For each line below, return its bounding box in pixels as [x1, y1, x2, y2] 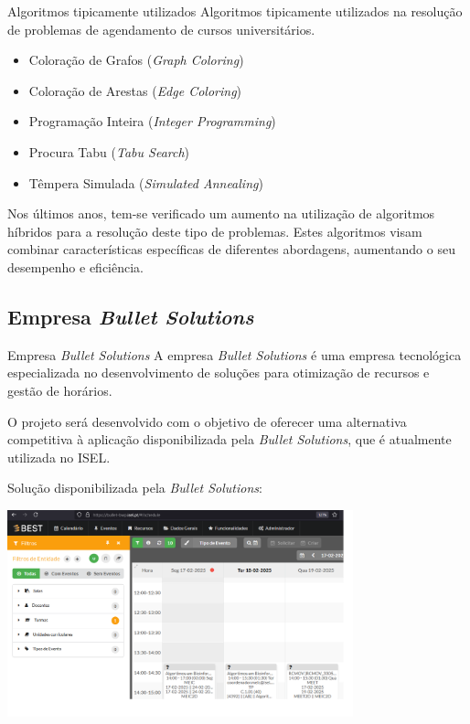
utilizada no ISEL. [7, 447, 111, 466]
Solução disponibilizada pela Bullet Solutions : [7, 478, 262, 497]
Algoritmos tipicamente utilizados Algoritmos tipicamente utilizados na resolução [7, 2, 463, 20]
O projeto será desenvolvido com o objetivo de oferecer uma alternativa [7, 411, 407, 431]
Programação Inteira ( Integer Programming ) [28, 112, 276, 131]
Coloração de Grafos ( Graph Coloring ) [28, 50, 244, 69]
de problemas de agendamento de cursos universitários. [7, 19, 315, 38]
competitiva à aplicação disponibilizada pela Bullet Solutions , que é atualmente [7, 430, 452, 449]
